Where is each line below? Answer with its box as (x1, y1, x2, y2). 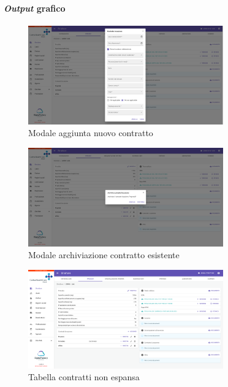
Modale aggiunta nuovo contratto (28, 126, 153, 139)
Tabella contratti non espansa (28, 370, 140, 383)
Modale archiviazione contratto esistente (28, 248, 180, 261)
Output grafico (4, 1, 66, 14)
